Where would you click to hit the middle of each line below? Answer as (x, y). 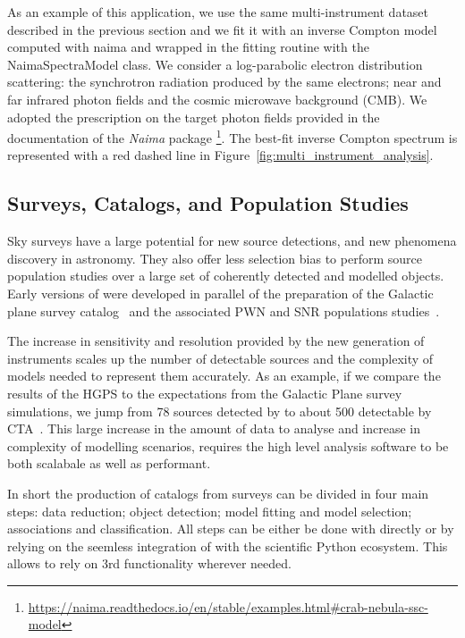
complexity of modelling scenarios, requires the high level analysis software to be (228, 445)
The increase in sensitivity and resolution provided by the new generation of (216, 341)
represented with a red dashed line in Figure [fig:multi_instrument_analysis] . (220, 155)
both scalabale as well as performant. (109, 463)
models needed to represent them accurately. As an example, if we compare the (224, 376)
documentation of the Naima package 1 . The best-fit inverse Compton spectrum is (232, 136)
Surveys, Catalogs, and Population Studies (208, 203)
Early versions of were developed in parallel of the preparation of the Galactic (220, 293)
